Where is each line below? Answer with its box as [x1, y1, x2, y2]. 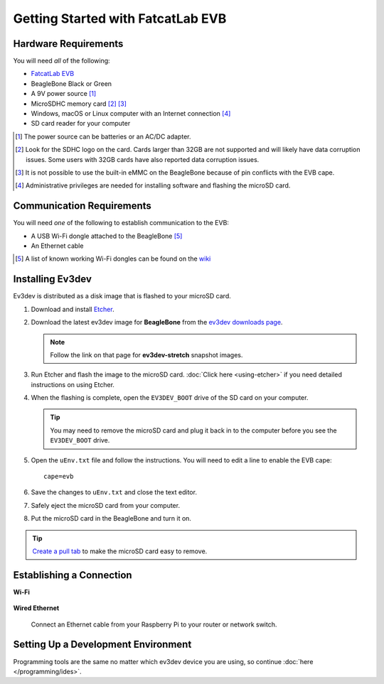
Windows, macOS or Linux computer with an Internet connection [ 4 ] [31, 109, 231, 118]
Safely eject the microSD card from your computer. [31, 501, 181, 509]
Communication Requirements [13, 200, 152, 212]
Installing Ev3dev [13, 273, 92, 286]
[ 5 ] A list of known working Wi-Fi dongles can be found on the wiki [15, 254, 211, 263]
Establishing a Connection [13, 569, 132, 581]
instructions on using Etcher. [31, 380, 115, 389]
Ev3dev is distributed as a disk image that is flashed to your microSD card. [13, 292, 231, 300]
